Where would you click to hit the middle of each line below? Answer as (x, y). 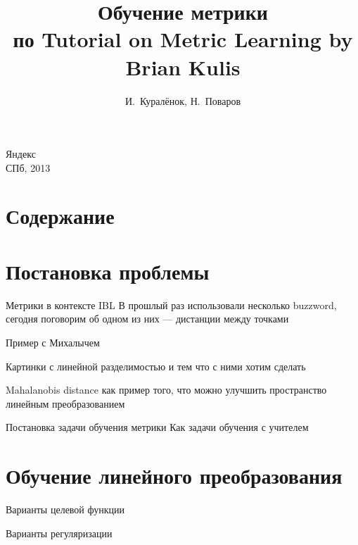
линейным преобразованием (65, 403)
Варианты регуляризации (59, 533)
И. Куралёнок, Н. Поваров (183, 100)
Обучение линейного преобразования (174, 476)
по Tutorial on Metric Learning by (183, 39)
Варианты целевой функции (65, 509)
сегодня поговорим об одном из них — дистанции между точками (147, 319)
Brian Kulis (183, 67)
